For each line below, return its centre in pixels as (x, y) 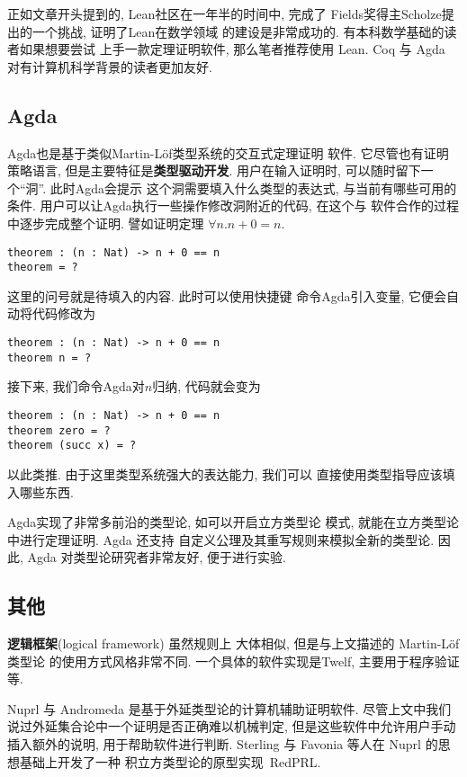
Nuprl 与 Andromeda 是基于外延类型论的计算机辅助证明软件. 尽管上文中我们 (229, 708)
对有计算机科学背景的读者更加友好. (110, 66)
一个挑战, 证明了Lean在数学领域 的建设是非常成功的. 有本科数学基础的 (238, 31)
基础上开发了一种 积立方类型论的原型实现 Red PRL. (170, 761)
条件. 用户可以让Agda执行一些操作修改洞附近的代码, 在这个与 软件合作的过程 (233, 205)
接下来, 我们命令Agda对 (76, 386)
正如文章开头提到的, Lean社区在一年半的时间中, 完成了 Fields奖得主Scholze (225, 13)
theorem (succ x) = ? (72, 446)
